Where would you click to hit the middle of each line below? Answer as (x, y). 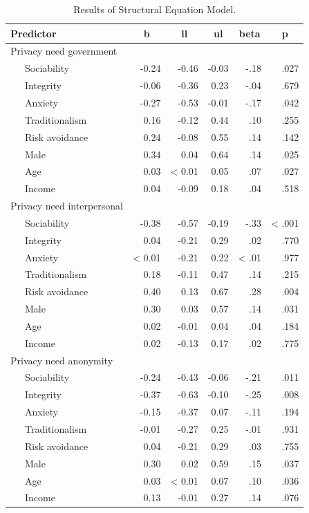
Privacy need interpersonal (67, 206)
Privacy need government (64, 51)
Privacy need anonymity (62, 360)
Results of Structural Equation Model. (155, 9)
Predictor (34, 33)
